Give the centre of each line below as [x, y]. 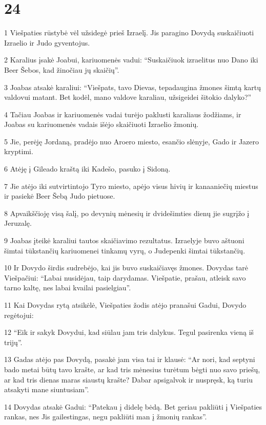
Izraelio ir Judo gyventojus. [47, 42]
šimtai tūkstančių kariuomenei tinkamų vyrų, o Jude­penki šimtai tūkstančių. [125, 250]
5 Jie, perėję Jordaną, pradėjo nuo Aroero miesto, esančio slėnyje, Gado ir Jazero [132, 141]
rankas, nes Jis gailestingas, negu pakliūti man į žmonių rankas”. [106, 417]
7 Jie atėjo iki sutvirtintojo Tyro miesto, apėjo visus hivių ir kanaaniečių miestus [131, 186]
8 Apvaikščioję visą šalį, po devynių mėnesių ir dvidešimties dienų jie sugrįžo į [127, 213]
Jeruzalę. [18, 223]
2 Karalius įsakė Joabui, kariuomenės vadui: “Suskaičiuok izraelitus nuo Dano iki [131, 60]
